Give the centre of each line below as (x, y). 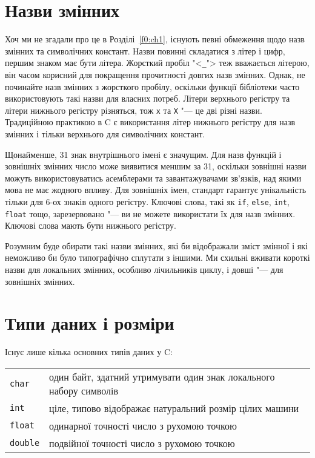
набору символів (84, 390)
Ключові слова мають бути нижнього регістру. (91, 225)
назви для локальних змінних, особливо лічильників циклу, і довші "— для (144, 270)
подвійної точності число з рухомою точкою (142, 443)
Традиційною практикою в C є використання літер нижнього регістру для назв (150, 122)
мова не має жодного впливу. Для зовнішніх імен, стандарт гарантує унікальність (156, 190)
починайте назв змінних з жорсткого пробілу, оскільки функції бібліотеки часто (152, 86)
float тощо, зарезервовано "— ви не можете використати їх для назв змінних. (150, 213)
